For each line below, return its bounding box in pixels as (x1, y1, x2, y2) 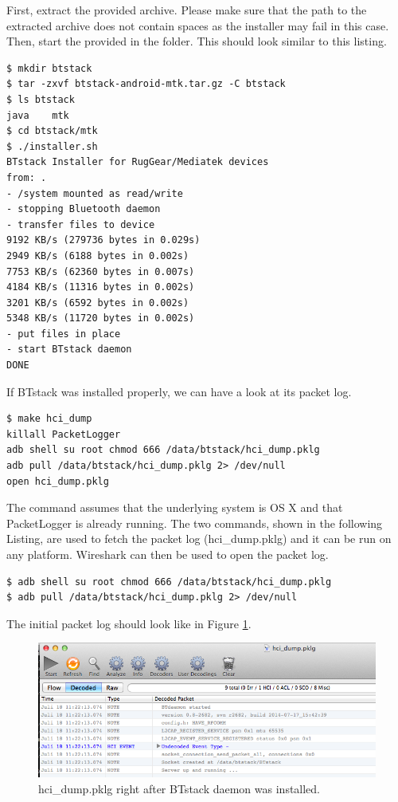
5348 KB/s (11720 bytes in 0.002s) (6, 313, 195, 324)
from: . (6, 171, 47, 183)
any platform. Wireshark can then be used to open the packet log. (6, 546, 329, 562)
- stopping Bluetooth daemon (6, 203, 161, 215)
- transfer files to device (6, 218, 155, 230)
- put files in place (6, 328, 121, 340)
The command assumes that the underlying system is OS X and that (6, 499, 343, 516)
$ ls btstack (6, 93, 75, 105)
